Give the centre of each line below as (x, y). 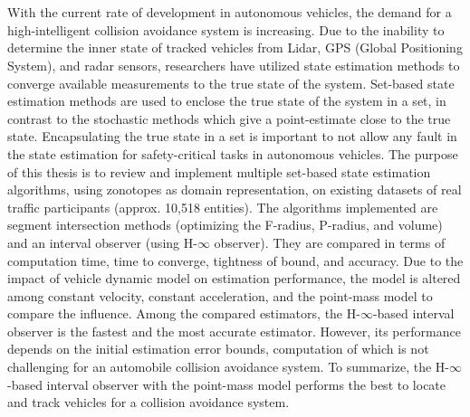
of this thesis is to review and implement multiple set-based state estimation (219, 171)
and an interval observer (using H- (102, 242)
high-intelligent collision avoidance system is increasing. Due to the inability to (226, 29)
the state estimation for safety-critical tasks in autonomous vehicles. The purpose (233, 153)
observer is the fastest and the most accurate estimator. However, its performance (234, 331)
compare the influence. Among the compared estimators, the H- (184, 313)
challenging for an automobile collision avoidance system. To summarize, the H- (229, 367)
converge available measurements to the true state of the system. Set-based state (231, 83)
